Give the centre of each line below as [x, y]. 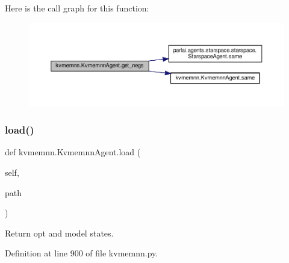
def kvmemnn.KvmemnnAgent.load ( [73, 152]
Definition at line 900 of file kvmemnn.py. [82, 253]
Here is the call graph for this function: [77, 8]
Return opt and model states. [59, 233]
